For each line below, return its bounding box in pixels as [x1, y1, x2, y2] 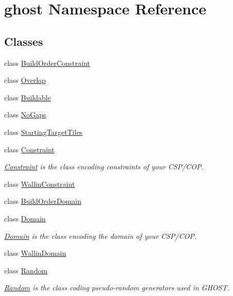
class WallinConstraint [4, 178, 75, 189]
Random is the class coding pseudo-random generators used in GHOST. [4, 282, 229, 293]
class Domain [4, 213, 46, 223]
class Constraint [4, 144, 55, 154]
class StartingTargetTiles [4, 126, 83, 137]
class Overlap [4, 75, 46, 85]
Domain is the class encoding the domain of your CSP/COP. [4, 230, 196, 241]
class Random [4, 265, 48, 275]
